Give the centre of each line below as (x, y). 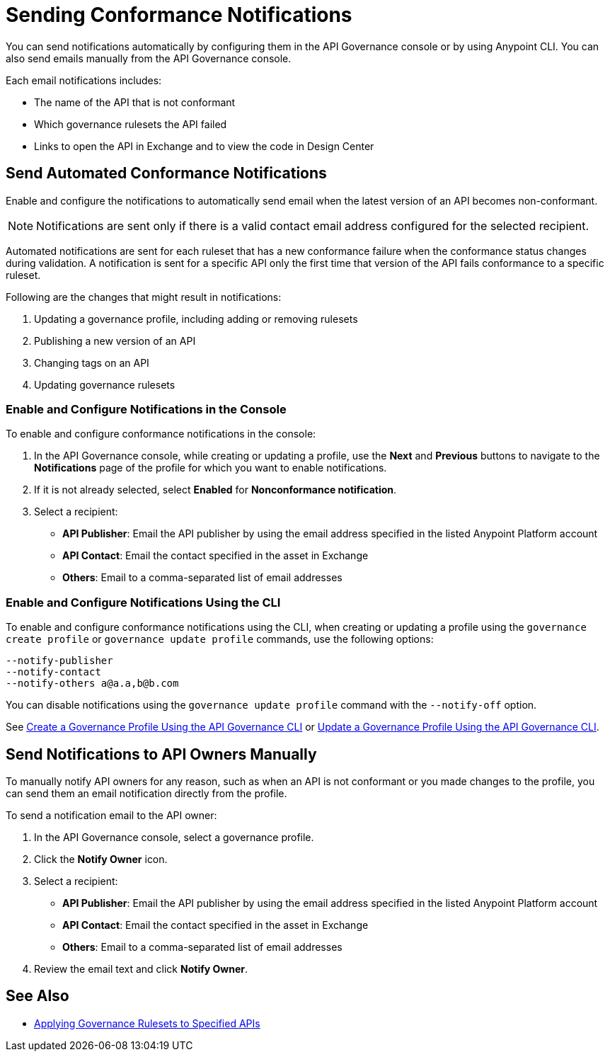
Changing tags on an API (92, 362)
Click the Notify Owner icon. (101, 859)
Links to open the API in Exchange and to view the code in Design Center (204, 146)
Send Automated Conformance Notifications (166, 173)
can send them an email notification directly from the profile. (146, 793)
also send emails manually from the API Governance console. (149, 58)
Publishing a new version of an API (115, 341)
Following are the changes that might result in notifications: (144, 297)
